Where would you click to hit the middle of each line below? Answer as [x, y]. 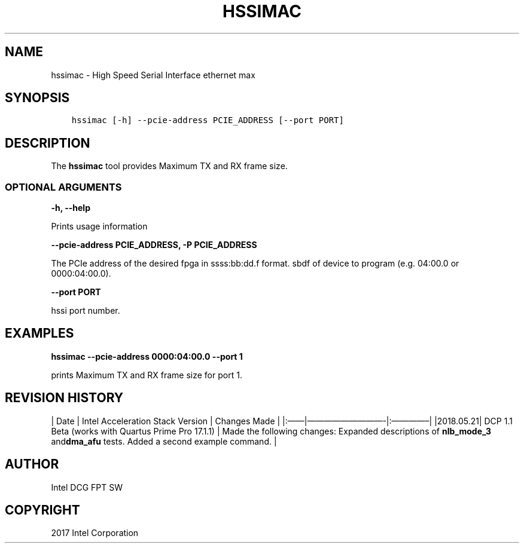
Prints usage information [99, 226]
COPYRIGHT [42, 510]
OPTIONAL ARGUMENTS [63, 187]
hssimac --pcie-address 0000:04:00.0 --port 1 [147, 356]
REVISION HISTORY [64, 398]
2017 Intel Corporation [95, 533]
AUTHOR [32, 464]
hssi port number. [86, 311]
